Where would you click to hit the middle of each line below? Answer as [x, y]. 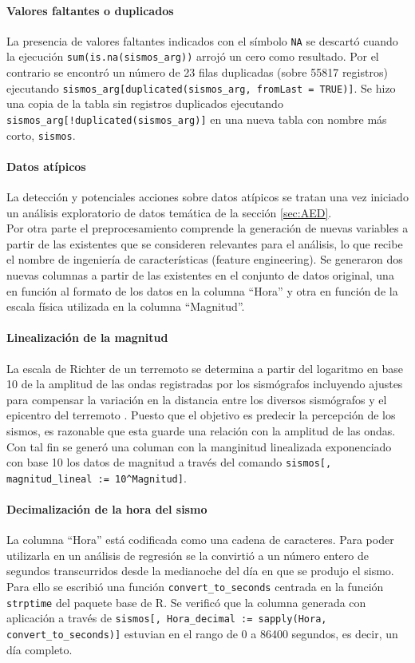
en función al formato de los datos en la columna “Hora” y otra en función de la [202, 290]
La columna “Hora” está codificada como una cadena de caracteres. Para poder [200, 540]
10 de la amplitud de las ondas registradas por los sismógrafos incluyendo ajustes [205, 384]
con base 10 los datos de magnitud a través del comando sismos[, [169, 462]
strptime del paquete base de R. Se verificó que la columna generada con [186, 602]
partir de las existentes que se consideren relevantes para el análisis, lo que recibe [205, 243]
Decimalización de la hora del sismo [107, 509]
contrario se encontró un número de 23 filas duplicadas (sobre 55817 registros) [197, 72]
